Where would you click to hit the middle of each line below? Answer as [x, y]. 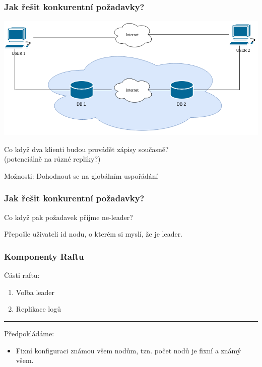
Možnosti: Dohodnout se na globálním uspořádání [81, 175]
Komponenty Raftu [44, 256]
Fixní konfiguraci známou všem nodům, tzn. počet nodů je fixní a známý [128, 350]
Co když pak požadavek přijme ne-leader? [69, 217]
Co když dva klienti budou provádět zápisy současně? [86, 149]
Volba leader [35, 292]
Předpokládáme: [29, 333]
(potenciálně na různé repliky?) [52, 159]
